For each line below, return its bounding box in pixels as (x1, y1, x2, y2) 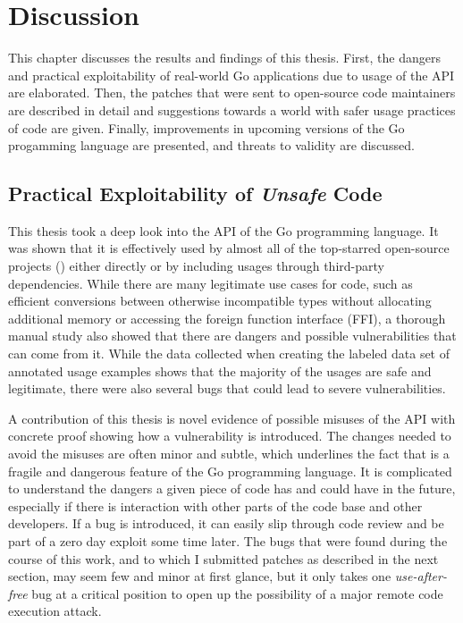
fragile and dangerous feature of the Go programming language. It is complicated (8, 461, 452, 480)
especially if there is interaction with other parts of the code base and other (8, 496, 423, 515)
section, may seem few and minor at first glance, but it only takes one (8, 567, 391, 585)
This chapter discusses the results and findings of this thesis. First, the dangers (8, 48, 441, 67)
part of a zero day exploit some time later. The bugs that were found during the (8, 531, 448, 550)
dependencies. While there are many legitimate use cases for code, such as (8, 274, 413, 292)
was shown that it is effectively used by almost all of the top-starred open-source (8, 239, 450, 257)
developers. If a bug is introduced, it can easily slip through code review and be (8, 514, 444, 533)
